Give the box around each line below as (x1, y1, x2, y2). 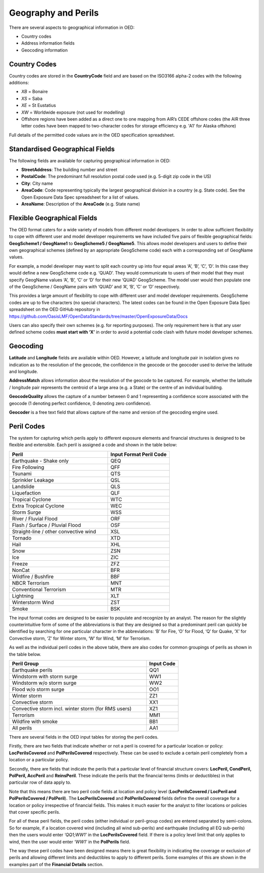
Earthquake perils (12, 667, 53, 673)
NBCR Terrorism (12, 579, 50, 586)
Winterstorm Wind (12, 599, 54, 605)
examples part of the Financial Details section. (9, 861, 104, 867)
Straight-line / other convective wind (12, 528, 96, 535)
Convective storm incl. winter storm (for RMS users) (12, 705, 132, 712)
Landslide (12, 483, 35, 490)
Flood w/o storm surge (12, 686, 65, 693)
